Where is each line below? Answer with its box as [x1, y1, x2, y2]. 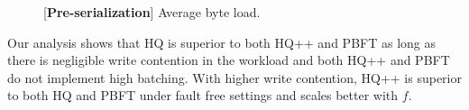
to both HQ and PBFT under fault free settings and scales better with [7, 86, 399, 105]
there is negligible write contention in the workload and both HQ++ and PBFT [7, 50, 450, 69]
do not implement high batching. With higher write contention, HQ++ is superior [7, 68, 462, 87]
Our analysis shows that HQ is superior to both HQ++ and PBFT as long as [7, 32, 436, 51]
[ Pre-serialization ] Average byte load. [43, 3, 261, 21]
